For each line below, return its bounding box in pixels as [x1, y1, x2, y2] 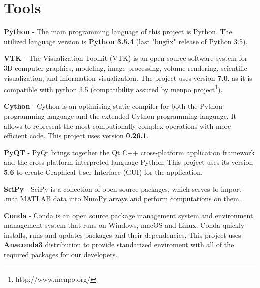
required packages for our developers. [4, 249, 118, 260]
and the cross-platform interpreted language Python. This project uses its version [4, 157, 253, 167]
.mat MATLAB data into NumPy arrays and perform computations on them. [4, 193, 241, 204]
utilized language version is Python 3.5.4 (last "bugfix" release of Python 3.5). [4, 36, 248, 46]
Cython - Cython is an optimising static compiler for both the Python [4, 101, 223, 111]
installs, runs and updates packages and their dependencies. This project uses [4, 229, 241, 240]
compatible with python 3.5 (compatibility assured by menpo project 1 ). [4, 83, 223, 94]
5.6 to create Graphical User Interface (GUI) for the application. [4, 166, 203, 177]
